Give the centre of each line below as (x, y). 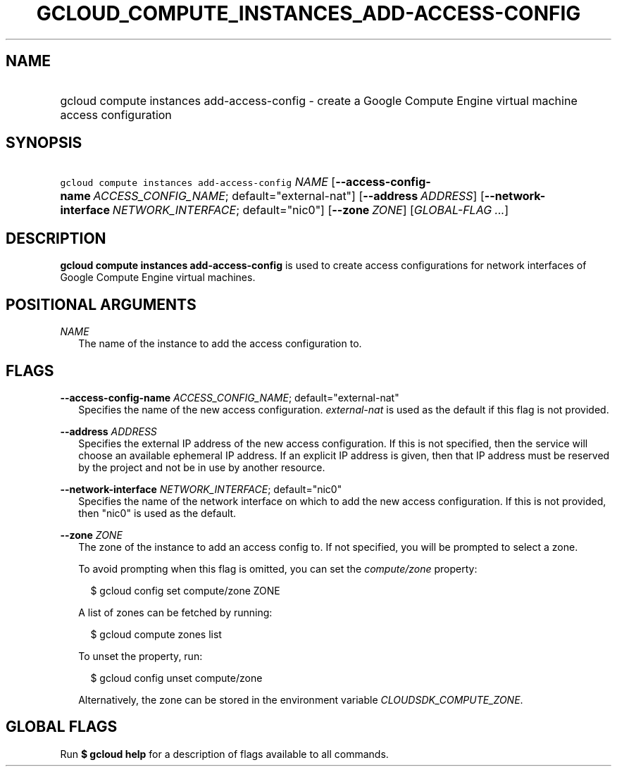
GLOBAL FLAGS (62, 727)
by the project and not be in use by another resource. (202, 467)
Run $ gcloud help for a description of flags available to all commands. (224, 754)
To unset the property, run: (141, 656)
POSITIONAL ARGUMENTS (101, 304)
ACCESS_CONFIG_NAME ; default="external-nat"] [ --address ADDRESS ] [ (289, 196)
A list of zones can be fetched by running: (175, 612)
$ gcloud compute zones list (156, 634)
